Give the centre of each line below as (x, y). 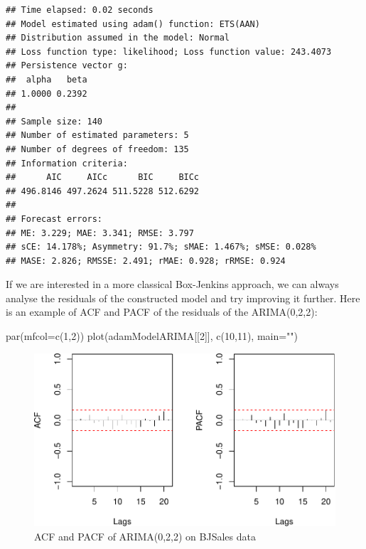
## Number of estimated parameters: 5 (97, 135)
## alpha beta (47, 79)
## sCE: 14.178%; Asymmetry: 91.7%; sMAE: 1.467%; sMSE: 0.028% (161, 247)
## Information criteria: (67, 163)
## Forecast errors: (54, 219)
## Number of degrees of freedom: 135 (97, 149)
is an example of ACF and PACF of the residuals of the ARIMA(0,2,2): (162, 312)
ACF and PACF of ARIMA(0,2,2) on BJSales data (145, 536)
